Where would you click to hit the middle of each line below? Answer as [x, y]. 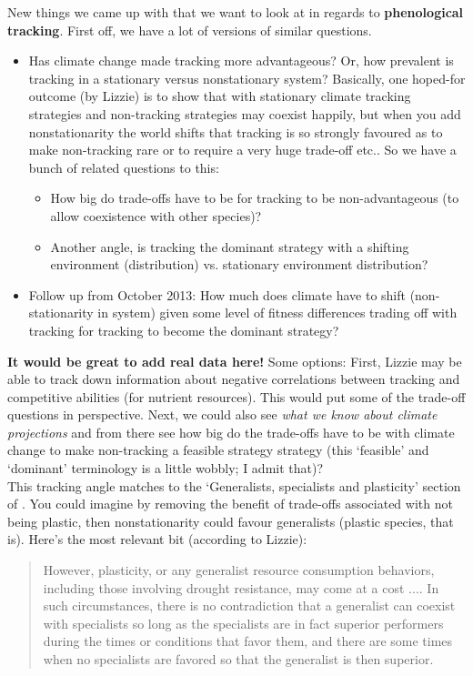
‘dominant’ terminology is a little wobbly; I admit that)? [166, 468]
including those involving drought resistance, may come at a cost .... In [241, 587]
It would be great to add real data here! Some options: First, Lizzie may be [235, 361]
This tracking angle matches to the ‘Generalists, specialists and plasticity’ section [234, 485]
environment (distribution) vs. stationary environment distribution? [239, 264]
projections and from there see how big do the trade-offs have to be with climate [231, 432]
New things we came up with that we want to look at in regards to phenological [236, 12]
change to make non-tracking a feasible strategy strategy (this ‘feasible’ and [218, 450]
